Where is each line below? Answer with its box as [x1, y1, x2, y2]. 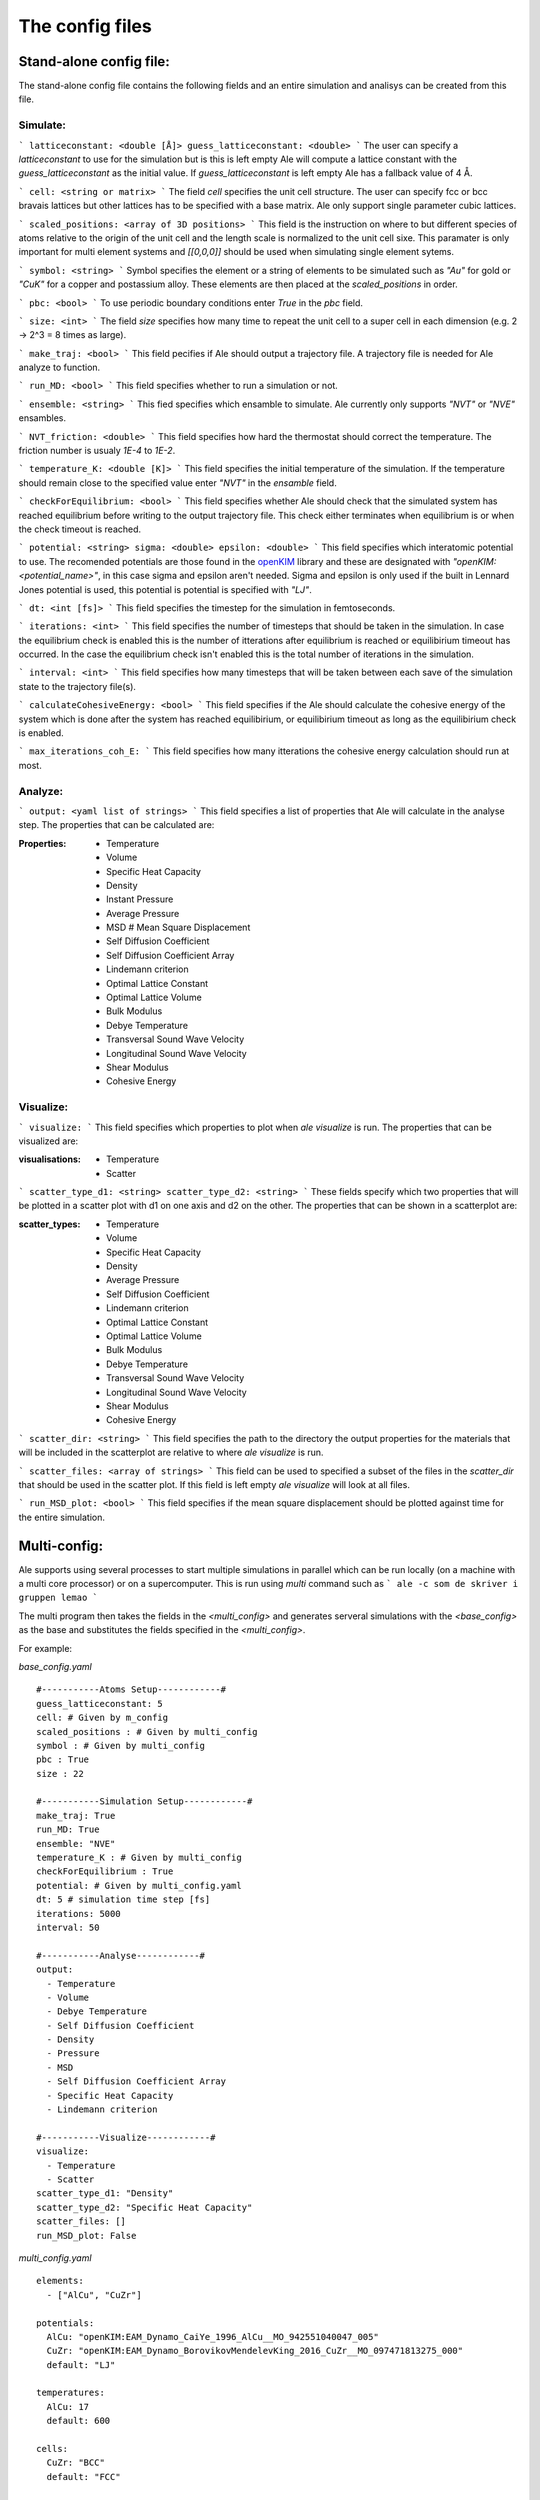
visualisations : [18, 1153, 82, 1165]
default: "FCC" [46, 2471, 121, 2482]
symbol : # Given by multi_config [36, 1740, 205, 1751]
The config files [18, 15, 152, 37]
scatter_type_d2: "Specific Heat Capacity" [36, 2201, 253, 2213]
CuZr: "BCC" [46, 2457, 105, 2469]
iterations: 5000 [36, 1908, 121, 1919]
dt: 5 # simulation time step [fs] [36, 1894, 211, 1905]
